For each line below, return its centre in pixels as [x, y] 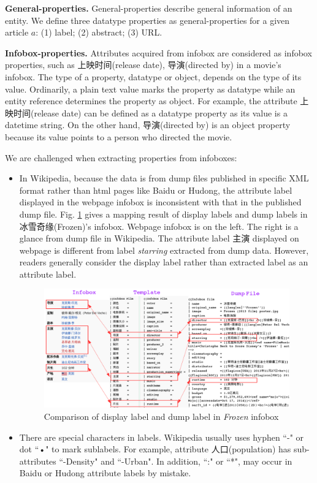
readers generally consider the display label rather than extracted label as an [164, 262]
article [17, 32]
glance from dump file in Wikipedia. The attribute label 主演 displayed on [159, 238]
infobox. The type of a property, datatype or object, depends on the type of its [153, 76]
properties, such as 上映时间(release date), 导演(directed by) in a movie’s [143, 65]
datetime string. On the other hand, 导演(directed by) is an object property [148, 125]
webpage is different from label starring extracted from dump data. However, [164, 250]
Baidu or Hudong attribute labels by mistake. [105, 473]
